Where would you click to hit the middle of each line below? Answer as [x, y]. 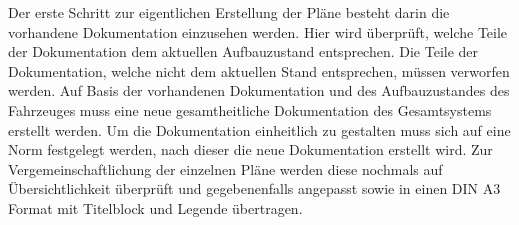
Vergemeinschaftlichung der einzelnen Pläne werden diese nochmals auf [225, 168]
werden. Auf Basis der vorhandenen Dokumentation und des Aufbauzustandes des [259, 90]
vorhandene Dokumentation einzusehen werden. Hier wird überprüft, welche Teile [258, 31]
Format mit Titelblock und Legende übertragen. [155, 207]
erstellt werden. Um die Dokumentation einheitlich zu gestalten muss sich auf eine [259, 129]
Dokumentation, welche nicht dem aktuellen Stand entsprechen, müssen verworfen [259, 70]
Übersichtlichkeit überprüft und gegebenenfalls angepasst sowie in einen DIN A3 [254, 188]
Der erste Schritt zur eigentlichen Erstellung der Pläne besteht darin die [229, 12]
